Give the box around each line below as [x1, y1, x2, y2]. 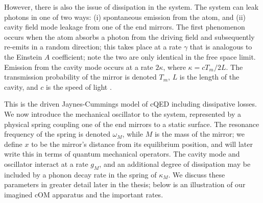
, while [122, 129, 144, 139]
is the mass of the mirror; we [154, 129, 245, 139]
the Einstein [4, 51, 42, 62]
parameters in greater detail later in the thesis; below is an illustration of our [4, 179, 246, 190]
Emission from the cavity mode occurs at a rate [4, 61, 153, 72]
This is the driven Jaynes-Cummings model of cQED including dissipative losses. [4, 98, 257, 109]
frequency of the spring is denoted [4, 129, 110, 139]
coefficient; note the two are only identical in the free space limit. [52, 51, 256, 62]
